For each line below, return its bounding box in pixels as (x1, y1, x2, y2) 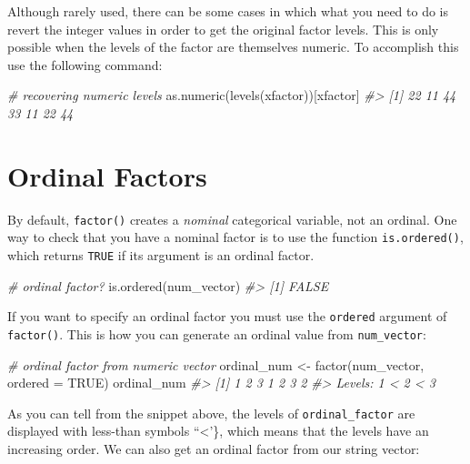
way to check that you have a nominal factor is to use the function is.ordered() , (7, 227, 464, 247)
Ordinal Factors (7, 156, 207, 194)
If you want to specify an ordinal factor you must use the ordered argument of (7, 307, 447, 326)
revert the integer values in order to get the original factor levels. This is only (7, 19, 439, 38)
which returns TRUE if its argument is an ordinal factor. (7, 246, 315, 264)
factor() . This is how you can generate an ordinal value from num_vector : (7, 324, 426, 343)
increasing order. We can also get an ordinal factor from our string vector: (7, 439, 420, 458)
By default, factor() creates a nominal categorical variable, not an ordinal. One (7, 209, 457, 228)
